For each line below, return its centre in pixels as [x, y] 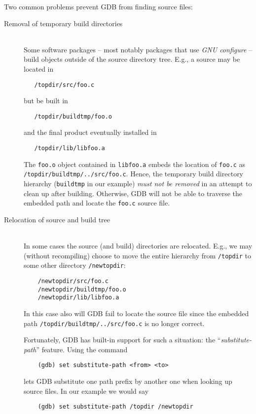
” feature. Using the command [82, 349]
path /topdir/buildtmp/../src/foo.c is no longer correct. [114, 323]
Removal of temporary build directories [63, 23]
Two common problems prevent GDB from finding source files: [98, 6]
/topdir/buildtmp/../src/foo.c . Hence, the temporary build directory [134, 174]
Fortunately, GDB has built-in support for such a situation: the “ [122, 340]
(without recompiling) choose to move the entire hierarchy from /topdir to [138, 255]
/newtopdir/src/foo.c [73, 281]
